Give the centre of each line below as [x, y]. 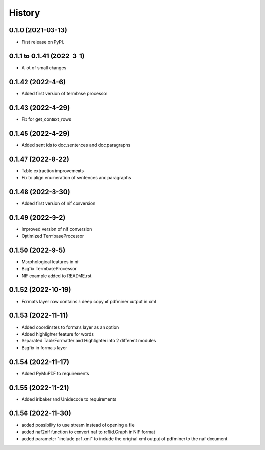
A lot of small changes [44, 68]
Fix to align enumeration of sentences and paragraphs [76, 177]
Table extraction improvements [53, 171]
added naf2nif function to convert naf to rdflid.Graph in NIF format [88, 432]
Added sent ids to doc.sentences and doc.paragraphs [76, 145]
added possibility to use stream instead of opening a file [78, 425]
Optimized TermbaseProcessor [53, 236]
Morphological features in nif [51, 262]
